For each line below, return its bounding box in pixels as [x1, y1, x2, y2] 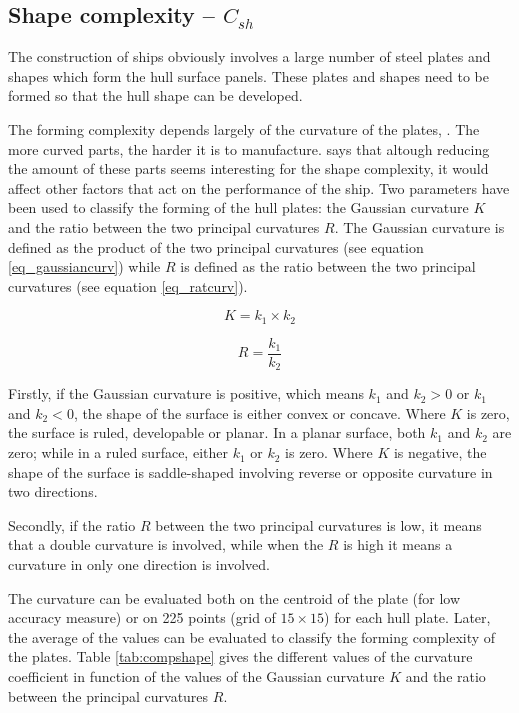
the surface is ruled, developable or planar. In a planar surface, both [8, 422, 426, 443]
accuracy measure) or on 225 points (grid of [8, 607, 276, 628]
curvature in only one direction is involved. [8, 554, 270, 575]
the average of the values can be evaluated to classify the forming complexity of [8, 626, 496, 647]
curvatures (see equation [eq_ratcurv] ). [8, 275, 248, 296]
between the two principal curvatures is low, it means [155, 514, 482, 535]
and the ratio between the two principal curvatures [8, 216, 320, 237]
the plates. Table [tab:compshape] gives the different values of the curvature [8, 646, 473, 667]
